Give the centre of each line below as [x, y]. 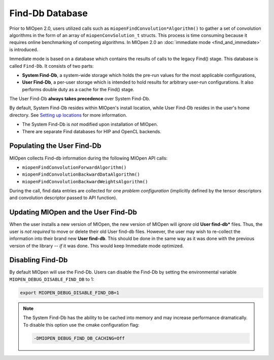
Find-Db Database [49, 13]
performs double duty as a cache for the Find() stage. [78, 89]
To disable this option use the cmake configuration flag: [81, 325]
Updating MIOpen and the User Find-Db [73, 212]
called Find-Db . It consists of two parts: [52, 66]
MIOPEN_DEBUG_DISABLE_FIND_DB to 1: [52, 279]
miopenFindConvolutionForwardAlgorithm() [74, 167]
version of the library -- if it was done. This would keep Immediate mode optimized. [97, 246]
